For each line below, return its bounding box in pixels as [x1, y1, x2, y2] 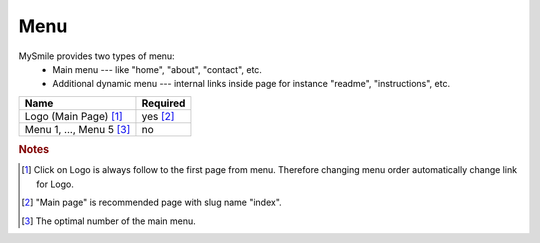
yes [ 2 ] [141, 109, 175, 123]
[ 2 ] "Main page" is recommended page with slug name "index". [21, 196, 282, 209]
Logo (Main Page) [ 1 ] [24, 109, 124, 123]
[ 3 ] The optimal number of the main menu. [21, 215, 197, 227]
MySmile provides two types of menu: [18, 50, 175, 62]
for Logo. [36, 178, 74, 190]
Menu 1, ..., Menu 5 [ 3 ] [24, 122, 131, 136]
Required [141, 96, 186, 110]
